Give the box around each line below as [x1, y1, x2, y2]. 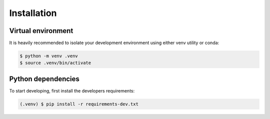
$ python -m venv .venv [19, 53, 78, 59]
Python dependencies [9, 74, 80, 83]
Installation [9, 7, 57, 18]
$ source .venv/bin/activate [19, 60, 91, 66]
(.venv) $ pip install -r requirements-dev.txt [19, 101, 138, 107]
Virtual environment [9, 26, 73, 35]
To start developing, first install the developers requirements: [9, 87, 135, 93]
